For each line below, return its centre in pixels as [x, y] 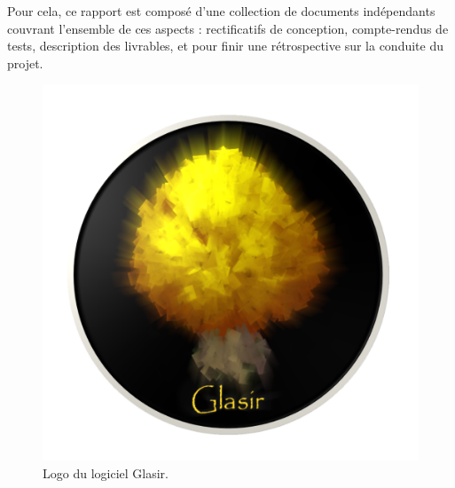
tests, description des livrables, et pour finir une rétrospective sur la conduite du [225, 46]
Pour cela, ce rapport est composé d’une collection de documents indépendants [221, 11]
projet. [25, 63]
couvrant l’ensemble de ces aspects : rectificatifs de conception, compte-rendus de [228, 28]
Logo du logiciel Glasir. [106, 472]
